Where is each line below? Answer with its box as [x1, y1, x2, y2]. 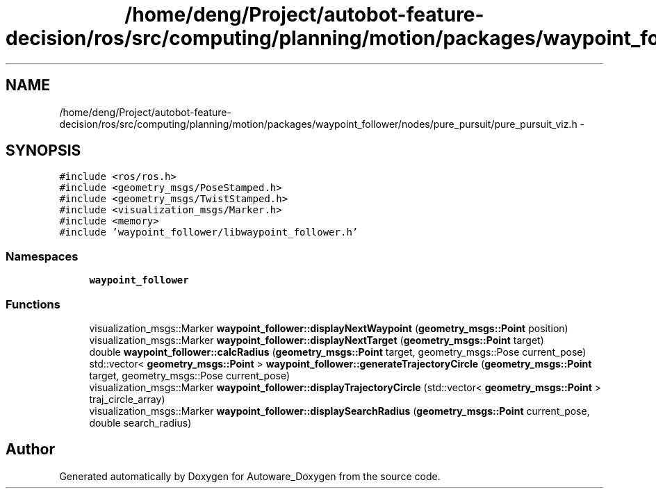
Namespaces [6, 249, 79, 263]
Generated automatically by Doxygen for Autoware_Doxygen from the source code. [59, 470, 441, 482]
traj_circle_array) [89, 393, 165, 405]
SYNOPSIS [6, 142, 81, 160]
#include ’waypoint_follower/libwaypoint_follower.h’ [59, 227, 359, 238]
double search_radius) [89, 416, 192, 429]
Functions [6, 297, 60, 311]
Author [6, 441, 55, 459]
